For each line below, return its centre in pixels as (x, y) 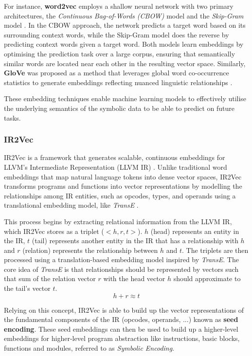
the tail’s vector (27, 288)
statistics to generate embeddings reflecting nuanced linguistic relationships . (118, 82)
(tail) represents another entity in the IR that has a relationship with (135, 240)
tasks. (12, 117)
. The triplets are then (215, 250)
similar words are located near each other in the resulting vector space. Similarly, (125, 63)
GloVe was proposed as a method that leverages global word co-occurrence (117, 73)
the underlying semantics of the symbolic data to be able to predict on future (119, 108)
